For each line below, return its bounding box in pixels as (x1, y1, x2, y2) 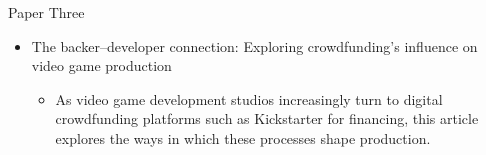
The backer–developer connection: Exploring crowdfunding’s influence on (31, 35, 478, 56)
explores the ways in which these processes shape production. (55, 127, 431, 148)
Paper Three (8, 2, 85, 22)
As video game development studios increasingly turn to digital (55, 88, 443, 109)
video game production (31, 55, 172, 76)
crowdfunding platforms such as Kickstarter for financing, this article (55, 108, 479, 129)
